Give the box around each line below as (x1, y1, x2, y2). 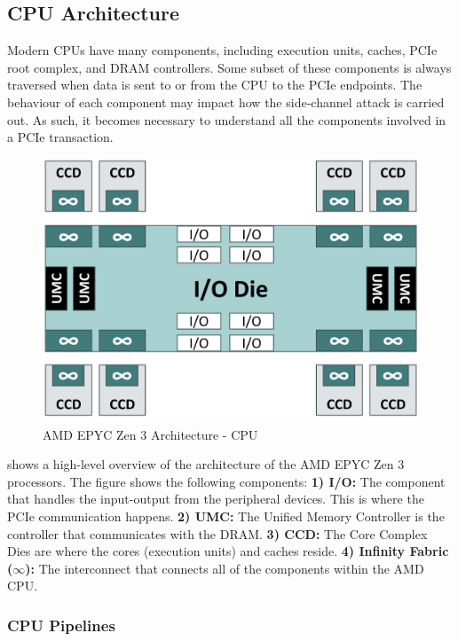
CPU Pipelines (7, 614, 115, 636)
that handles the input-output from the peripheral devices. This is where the (7, 489, 424, 508)
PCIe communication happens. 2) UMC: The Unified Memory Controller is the (7, 507, 445, 526)
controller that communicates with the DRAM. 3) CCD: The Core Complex (7, 524, 428, 543)
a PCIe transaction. (7, 128, 114, 146)
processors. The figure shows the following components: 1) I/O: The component (7, 472, 446, 490)
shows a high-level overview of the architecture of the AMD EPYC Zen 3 (7, 455, 405, 473)
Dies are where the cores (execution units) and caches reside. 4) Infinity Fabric (7, 542, 449, 560)
